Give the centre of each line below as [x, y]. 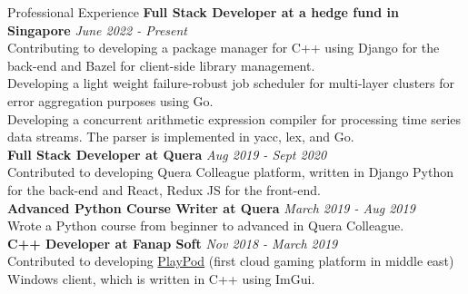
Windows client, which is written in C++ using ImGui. [161, 278]
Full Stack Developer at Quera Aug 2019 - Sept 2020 [167, 154]
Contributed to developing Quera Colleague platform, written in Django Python [231, 172]
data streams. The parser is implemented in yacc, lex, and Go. [181, 137]
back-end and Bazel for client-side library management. [161, 65]
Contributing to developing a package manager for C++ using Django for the [224, 48]
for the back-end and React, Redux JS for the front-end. [164, 189]
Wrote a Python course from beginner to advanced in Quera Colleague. [206, 225]
